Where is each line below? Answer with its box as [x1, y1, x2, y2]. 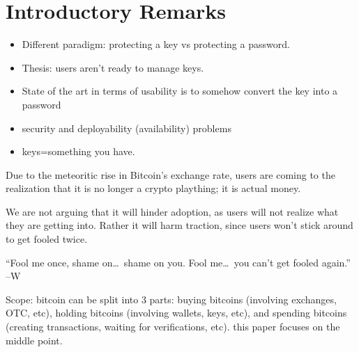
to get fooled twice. [6, 232, 88, 246]
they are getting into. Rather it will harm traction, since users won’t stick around [6, 218, 353, 232]
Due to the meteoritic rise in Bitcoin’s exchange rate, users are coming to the [6, 167, 335, 182]
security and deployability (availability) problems [22, 120, 231, 135]
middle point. [6, 333, 63, 347]
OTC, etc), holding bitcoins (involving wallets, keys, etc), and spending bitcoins [6, 305, 347, 320]
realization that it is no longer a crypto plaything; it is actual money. [6, 181, 301, 195]
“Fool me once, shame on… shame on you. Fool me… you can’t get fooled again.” [6, 255, 351, 269]
